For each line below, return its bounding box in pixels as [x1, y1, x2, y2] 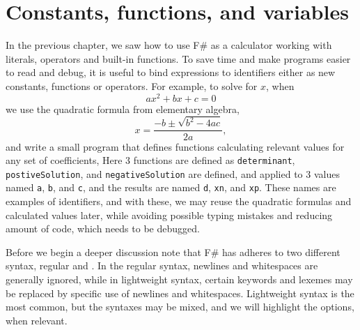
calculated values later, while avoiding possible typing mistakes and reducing [6, 207, 333, 222]
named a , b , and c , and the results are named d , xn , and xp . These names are [6, 180, 336, 195]
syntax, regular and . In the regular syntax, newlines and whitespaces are [6, 258, 318, 273]
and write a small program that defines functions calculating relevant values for [6, 139, 345, 153]
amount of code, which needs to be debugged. [6, 221, 200, 236]
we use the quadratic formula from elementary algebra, [6, 101, 240, 116]
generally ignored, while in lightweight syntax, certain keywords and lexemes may [6, 272, 353, 287]
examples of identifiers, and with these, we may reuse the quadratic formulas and [6, 194, 352, 209]
